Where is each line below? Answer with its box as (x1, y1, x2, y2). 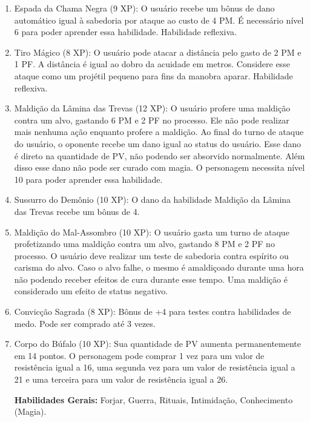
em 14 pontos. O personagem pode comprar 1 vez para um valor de (14, 349, 265, 361)
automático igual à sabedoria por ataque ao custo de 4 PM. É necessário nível (14, 13, 304, 26)
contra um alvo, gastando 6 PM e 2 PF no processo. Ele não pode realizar (14, 113, 289, 126)
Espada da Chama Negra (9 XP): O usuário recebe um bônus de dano (14, 2, 275, 14)
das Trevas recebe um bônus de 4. (14, 205, 140, 217)
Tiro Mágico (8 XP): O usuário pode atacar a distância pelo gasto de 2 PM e (14, 45, 302, 58)
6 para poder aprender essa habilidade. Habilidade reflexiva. (14, 25, 237, 38)
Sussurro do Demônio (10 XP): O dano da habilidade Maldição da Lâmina (14, 193, 291, 206)
